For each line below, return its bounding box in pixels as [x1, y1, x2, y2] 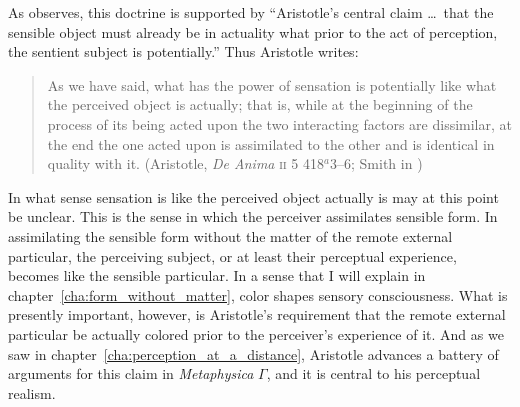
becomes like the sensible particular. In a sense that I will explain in [8, 265, 426, 286]
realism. [8, 382, 56, 403]
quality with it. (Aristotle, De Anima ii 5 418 [47, 153, 325, 174]
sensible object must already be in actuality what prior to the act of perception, [8, 21, 498, 42]
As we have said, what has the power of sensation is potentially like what [47, 74, 497, 95]
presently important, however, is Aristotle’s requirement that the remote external [8, 304, 506, 325]
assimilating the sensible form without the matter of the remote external [8, 225, 453, 246]
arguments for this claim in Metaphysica [8, 363, 254, 384]
